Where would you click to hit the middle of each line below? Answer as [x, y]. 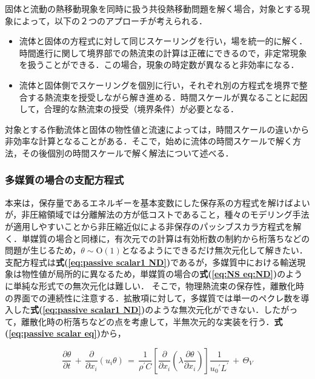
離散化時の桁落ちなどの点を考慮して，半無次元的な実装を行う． [148, 321]
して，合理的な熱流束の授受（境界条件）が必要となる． [129, 109]
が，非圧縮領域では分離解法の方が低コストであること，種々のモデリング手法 [157, 214]
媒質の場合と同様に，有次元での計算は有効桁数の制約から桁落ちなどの [170, 238]
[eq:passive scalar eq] [53, 333]
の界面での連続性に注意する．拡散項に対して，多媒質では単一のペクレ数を [153, 297]
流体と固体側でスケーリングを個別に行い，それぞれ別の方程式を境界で [159, 85]
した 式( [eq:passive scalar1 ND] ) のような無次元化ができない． [138, 310]
